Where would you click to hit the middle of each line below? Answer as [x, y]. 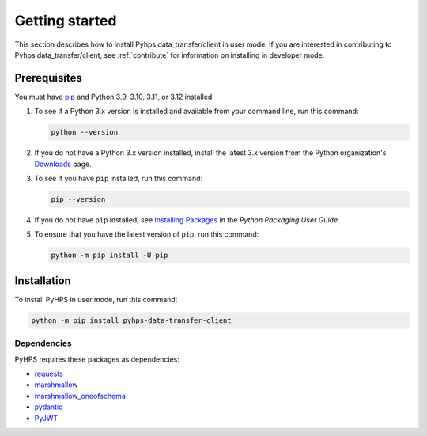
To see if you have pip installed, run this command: [119, 178]
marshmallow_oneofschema [80, 396]
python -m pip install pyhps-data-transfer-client [132, 320]
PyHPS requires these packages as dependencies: [97, 359]
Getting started [66, 21]
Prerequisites [48, 78]
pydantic [49, 407]
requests [49, 373]
